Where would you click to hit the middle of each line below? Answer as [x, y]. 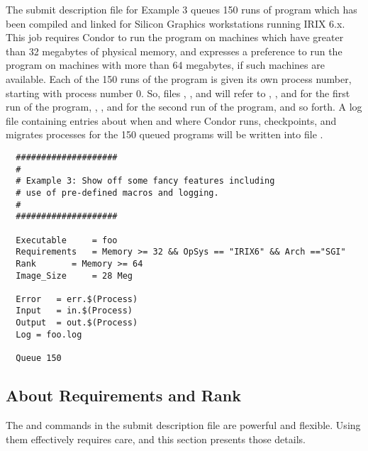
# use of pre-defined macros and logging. [117, 193]
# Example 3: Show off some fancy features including [145, 181]
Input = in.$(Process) [74, 311]
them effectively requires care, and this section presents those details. [156, 439]
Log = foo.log [49, 334]
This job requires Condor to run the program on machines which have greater [175, 37]
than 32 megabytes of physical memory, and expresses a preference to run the [174, 51]
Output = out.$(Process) [77, 323]
